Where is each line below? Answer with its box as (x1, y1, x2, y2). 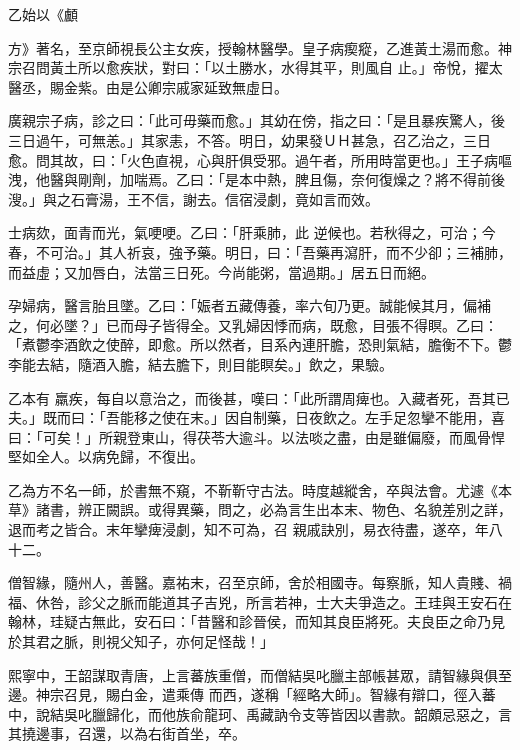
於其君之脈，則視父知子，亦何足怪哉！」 (8, 631, 274, 652)
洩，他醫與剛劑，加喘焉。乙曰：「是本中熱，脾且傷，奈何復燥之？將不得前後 (8, 169, 505, 190)
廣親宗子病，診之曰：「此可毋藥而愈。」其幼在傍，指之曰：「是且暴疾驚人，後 (8, 110, 505, 131)
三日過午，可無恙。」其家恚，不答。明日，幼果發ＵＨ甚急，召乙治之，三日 (8, 129, 491, 150)
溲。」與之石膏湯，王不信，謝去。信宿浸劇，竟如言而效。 (8, 188, 379, 209)
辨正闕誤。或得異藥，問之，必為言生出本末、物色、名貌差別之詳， (77, 499, 512, 520)
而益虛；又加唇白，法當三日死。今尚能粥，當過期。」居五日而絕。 (8, 261, 435, 282)
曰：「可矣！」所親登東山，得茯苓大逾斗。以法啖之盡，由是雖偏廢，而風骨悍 (8, 426, 505, 447)
